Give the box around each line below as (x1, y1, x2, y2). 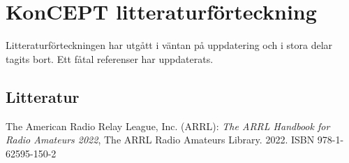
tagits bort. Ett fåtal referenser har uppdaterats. (6, 51, 214, 66)
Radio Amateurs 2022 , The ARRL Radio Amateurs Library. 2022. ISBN (6, 132, 315, 147)
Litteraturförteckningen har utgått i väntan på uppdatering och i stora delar (6, 38, 333, 52)
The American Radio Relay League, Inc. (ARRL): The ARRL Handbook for (6, 118, 330, 133)
